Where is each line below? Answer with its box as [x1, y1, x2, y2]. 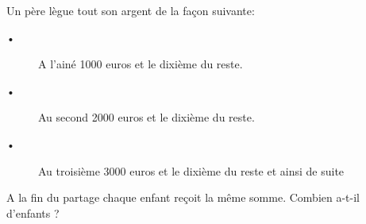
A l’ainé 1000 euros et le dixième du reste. [38, 56, 243, 72]
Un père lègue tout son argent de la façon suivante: [6, 2, 255, 18]
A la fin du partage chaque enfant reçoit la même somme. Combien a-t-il [6, 189, 360, 206]
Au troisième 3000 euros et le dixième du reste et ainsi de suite [38, 162, 345, 179]
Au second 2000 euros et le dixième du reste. [38, 109, 255, 126]
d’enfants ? [6, 204, 60, 221]
